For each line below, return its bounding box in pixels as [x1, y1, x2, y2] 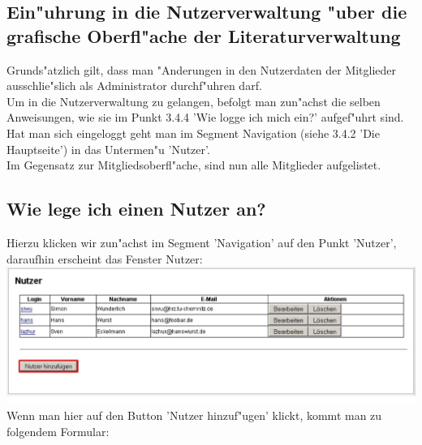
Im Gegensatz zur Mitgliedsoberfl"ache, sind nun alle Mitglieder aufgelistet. [6, 156, 381, 173]
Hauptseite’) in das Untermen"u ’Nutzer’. [6, 140, 210, 157]
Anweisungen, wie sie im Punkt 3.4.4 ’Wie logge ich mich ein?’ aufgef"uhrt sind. [6, 109, 404, 126]
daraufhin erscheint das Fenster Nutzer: [6, 250, 203, 267]
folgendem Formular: [6, 422, 110, 439]
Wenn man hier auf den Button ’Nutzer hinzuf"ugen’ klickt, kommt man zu [6, 407, 382, 424]
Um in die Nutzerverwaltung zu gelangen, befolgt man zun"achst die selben [6, 92, 381, 109]
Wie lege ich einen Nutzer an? [6, 196, 266, 221]
